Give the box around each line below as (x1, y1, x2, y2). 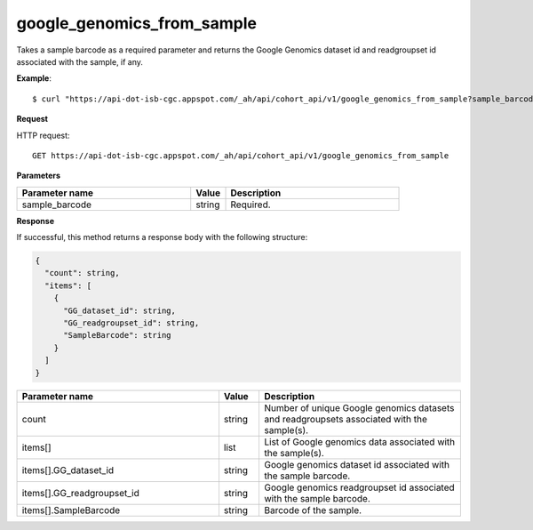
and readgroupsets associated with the (263, 413, 428, 425)
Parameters (16, 170, 61, 181)
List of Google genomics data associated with (263, 436, 456, 448)
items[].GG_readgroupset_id (21, 486, 139, 499)
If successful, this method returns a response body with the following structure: (16, 232, 308, 243)
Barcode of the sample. (263, 503, 362, 516)
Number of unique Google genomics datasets (263, 401, 455, 414)
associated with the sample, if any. (16, 56, 144, 67)
